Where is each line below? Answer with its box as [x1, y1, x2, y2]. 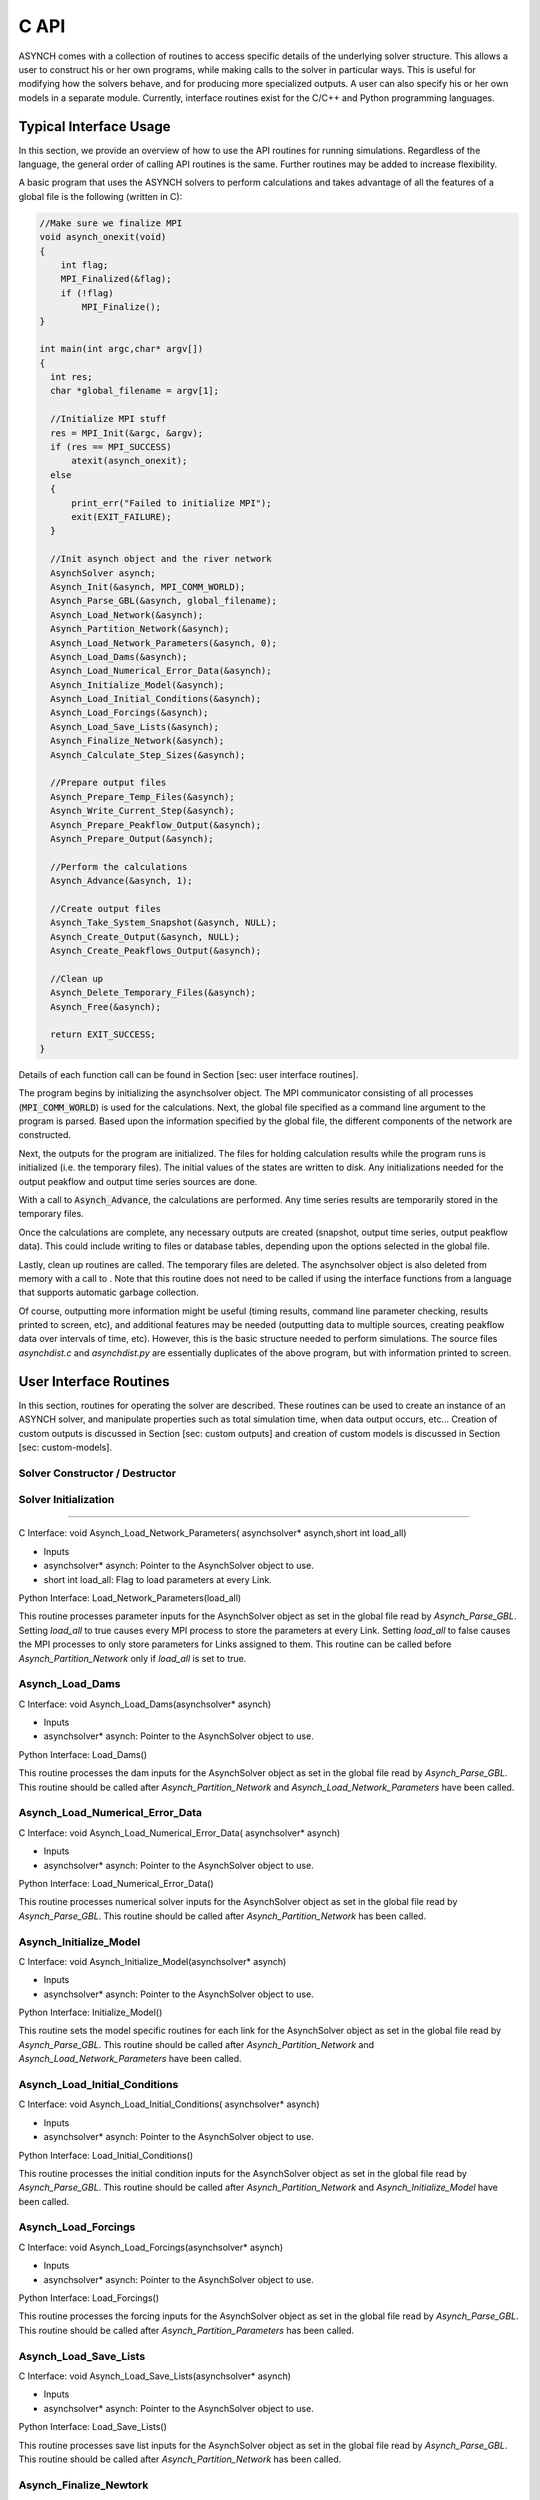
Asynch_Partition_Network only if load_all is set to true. [18, 1652, 247, 1664]
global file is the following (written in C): [18, 190, 183, 202]
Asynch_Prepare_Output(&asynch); [50, 833, 214, 844]
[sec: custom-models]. [18, 1441, 113, 1453]
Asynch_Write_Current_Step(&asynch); [50, 805, 235, 817]
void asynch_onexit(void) [39, 231, 167, 243]
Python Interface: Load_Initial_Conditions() [18, 2149, 194, 2161]
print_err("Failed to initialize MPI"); [71, 497, 272, 509]
